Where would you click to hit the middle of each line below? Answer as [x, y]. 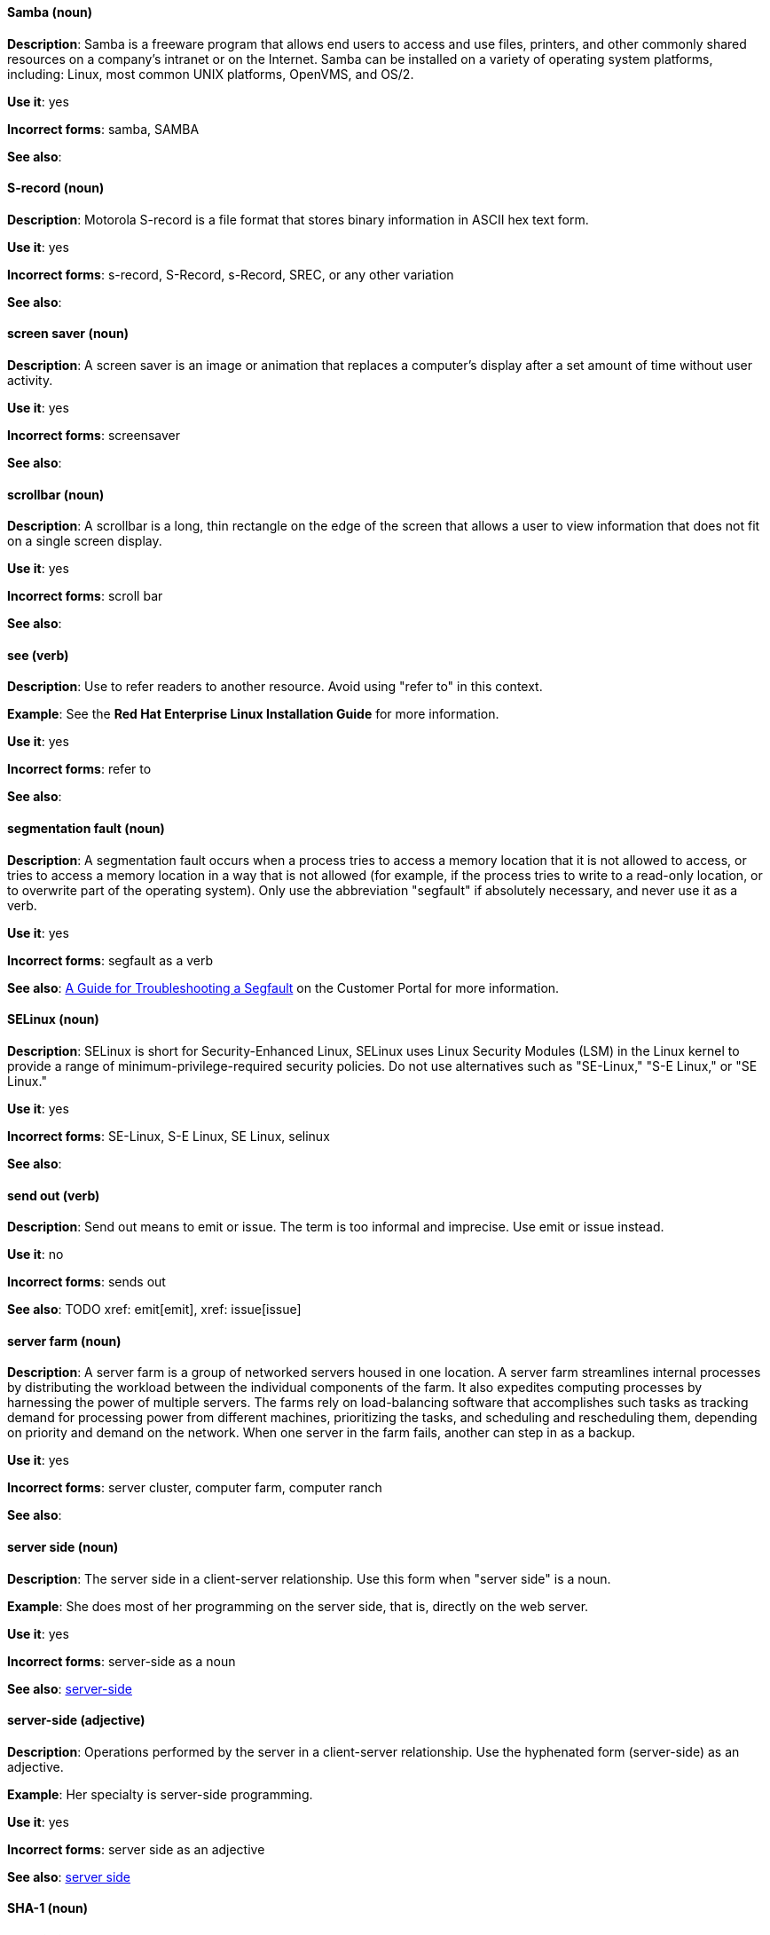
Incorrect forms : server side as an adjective [136, 1849]
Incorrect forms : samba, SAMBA [103, 129]
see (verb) [38, 655]
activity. [30, 381]
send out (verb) [54, 1195]
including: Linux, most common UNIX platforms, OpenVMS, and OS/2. [211, 74]
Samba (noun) [50, 12]
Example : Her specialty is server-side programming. [160, 1794]
